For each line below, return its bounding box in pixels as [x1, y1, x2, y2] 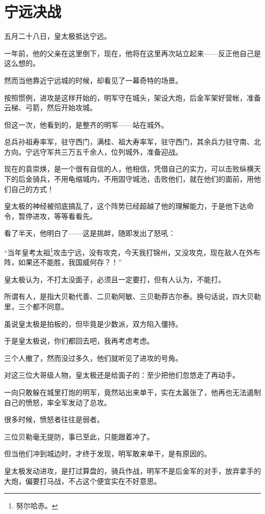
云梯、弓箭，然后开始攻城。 [4, 102, 97, 113]
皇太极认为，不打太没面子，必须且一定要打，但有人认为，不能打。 [4, 274, 225, 284]
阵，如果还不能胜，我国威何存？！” [4, 257, 122, 267]
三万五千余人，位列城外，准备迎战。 [61, 146, 182, 157]
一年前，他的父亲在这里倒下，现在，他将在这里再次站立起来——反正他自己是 [4, 47, 261, 58]
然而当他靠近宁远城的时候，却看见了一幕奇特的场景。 [4, 75, 182, 85]
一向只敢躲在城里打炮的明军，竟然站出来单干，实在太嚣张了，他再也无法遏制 [4, 387, 261, 398]
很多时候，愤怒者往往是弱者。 [4, 414, 104, 425]
